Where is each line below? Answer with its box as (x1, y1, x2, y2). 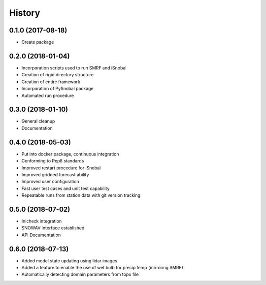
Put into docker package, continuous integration (21, 151, 119, 157)
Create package (21, 39, 54, 45)
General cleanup (21, 118, 55, 124)
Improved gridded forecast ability (21, 171, 89, 177)
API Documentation (21, 232, 61, 238)
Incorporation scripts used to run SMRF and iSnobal (21, 64, 127, 71)
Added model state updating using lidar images (21, 257, 118, 263)
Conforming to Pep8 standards (21, 158, 84, 164)
